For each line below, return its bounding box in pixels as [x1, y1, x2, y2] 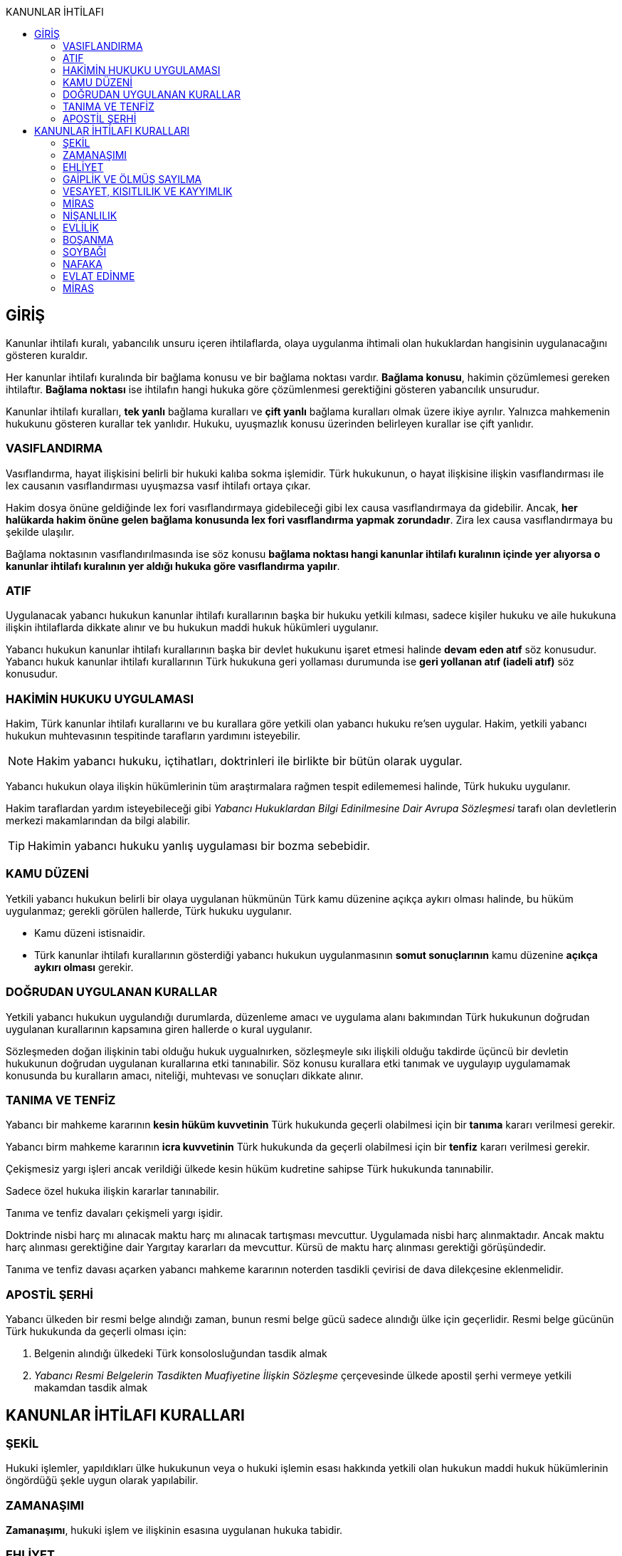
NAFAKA [63, 258, 102, 270]
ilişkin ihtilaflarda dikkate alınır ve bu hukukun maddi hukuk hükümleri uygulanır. [6, 621, 379, 634]
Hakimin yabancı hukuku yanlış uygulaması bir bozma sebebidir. [28, 839, 370, 854]
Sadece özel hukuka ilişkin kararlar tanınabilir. [6, 1185, 219, 1198]
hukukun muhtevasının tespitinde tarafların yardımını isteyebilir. [6, 730, 301, 742]
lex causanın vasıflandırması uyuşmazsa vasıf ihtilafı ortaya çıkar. [6, 479, 311, 492]
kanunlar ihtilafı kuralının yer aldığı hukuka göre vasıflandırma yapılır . [6, 559, 340, 572]
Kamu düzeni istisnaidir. [34, 926, 145, 939]
